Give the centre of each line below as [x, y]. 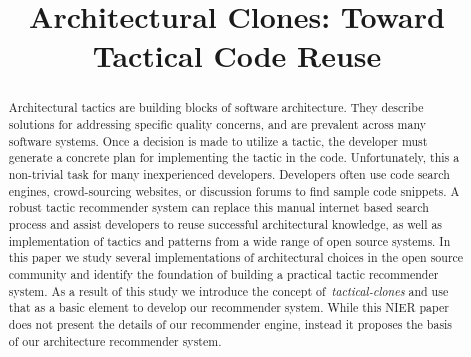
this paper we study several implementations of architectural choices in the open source [236, 257]
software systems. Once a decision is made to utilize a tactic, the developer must [218, 140]
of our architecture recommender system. [115, 340]
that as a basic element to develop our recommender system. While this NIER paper [228, 307]
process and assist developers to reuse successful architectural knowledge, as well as [225, 223]
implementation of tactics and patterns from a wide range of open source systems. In [229, 240]
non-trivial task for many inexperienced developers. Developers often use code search [229, 173]
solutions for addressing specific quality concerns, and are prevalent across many [217, 124]
